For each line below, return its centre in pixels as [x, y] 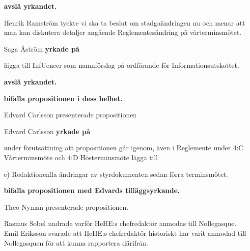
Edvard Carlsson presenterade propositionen [70, 115]
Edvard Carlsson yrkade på [47, 131]
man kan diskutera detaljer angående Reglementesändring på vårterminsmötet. [123, 32]
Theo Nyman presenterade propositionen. [66, 207]
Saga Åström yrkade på [42, 48]
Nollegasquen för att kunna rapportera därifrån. [76, 242]
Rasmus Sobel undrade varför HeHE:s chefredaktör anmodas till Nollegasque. [120, 223]
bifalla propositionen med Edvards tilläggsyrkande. [92, 190]
